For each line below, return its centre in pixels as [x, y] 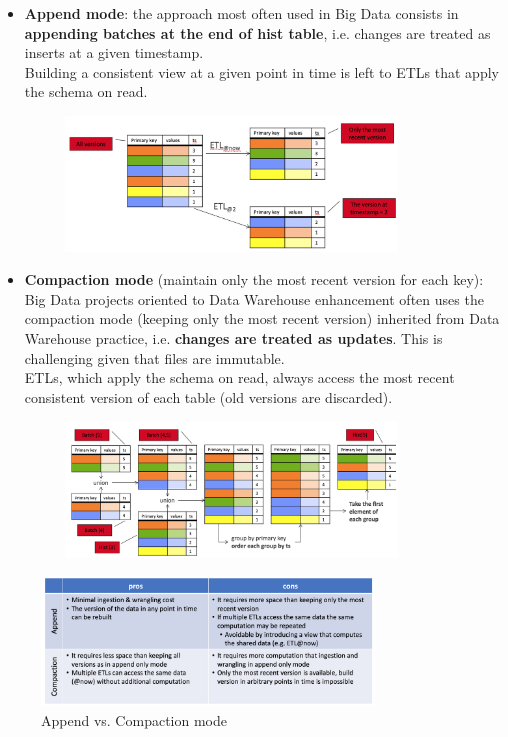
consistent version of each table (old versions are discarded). [208, 396]
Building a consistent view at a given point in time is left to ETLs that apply [261, 71]
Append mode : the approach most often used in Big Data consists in [241, 13]
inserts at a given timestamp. [114, 52]
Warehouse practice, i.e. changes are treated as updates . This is [233, 338]
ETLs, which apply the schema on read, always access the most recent [239, 377]
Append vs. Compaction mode [134, 719]
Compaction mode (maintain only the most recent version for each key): [254, 279]
